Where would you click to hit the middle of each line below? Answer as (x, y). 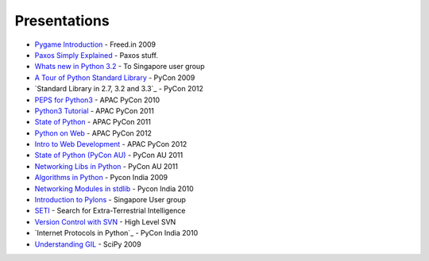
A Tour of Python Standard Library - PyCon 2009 (115, 77)
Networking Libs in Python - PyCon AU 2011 (106, 166)
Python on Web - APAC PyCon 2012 (93, 133)
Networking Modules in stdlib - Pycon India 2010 (114, 188)
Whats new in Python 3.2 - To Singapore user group (120, 67)
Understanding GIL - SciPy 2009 (88, 244)
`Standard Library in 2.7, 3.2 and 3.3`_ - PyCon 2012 (119, 89)
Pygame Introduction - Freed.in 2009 (95, 44)
